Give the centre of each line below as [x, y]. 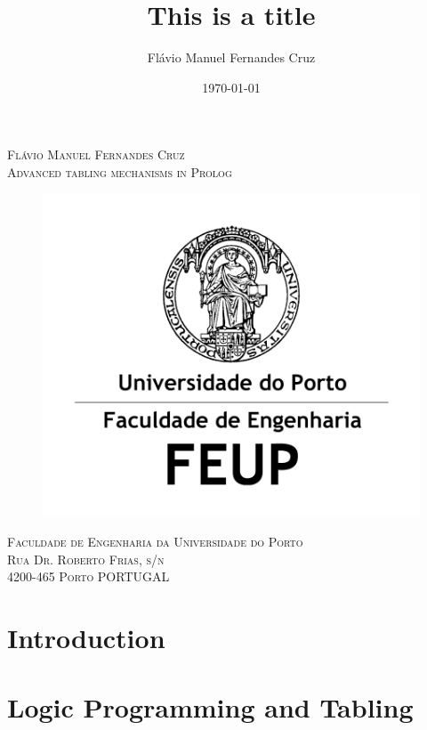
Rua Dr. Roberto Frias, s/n [86, 559]
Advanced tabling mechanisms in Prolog [120, 171]
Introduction [86, 637]
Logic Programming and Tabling [210, 707]
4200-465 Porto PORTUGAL [89, 576]
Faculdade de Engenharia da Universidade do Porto [155, 541]
